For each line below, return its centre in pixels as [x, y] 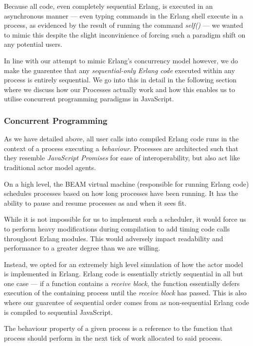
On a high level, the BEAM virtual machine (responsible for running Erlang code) [126, 183]
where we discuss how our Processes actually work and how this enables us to [120, 89]
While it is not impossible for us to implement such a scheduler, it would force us [125, 219]
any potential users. [33, 44]
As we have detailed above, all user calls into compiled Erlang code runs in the [121, 139]
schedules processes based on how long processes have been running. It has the [121, 193]
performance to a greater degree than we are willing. [82, 248]
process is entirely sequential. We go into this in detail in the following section [120, 80]
